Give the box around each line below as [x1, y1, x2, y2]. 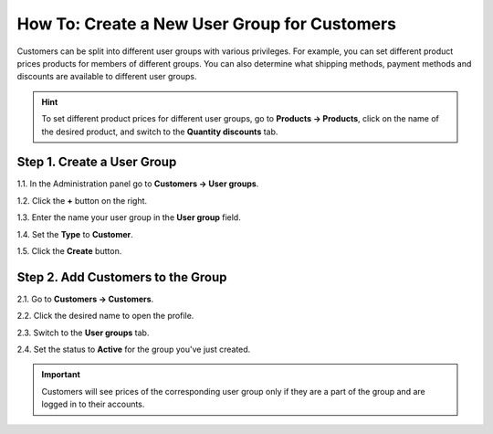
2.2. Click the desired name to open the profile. [16, 311, 194, 322]
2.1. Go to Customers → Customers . [16, 293, 154, 304]
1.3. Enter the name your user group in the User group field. [16, 212, 241, 223]
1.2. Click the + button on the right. [16, 195, 148, 206]
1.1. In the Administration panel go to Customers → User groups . [16, 178, 259, 189]
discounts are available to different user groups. [16, 71, 197, 82]
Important [41, 369, 81, 380]
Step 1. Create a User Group [16, 154, 177, 170]
